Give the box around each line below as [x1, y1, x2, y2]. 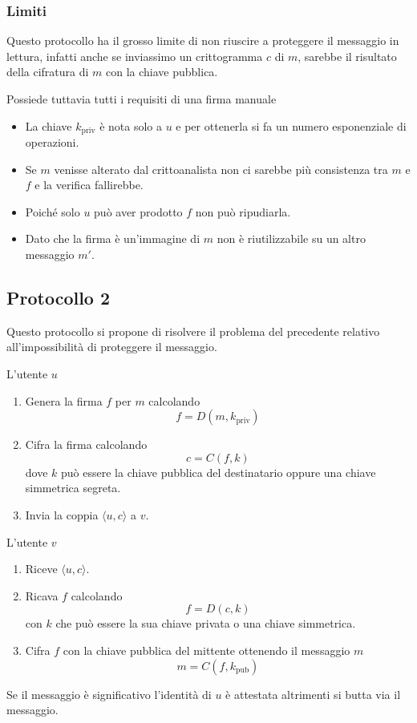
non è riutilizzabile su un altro [217, 230, 366, 247]
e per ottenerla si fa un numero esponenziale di [176, 117, 407, 134]
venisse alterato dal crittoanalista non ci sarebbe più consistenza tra [54, 160, 388, 177]
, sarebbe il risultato [298, 47, 397, 64]
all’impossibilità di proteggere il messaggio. [6, 338, 217, 355]
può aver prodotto [94, 203, 183, 220]
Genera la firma [25, 392, 103, 409]
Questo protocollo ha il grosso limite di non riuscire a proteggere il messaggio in [6, 32, 399, 49]
